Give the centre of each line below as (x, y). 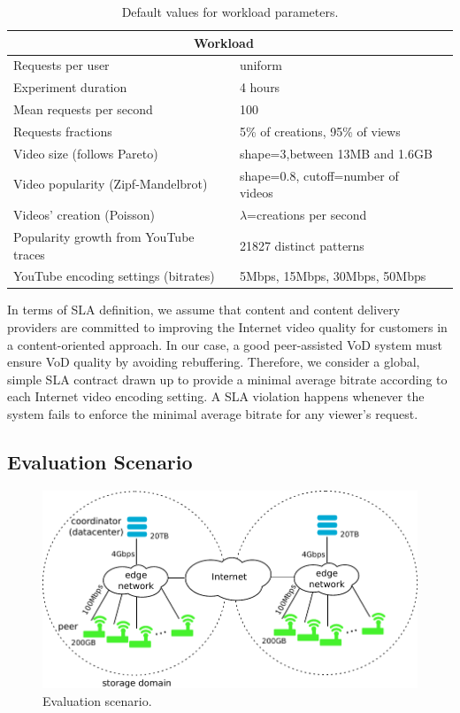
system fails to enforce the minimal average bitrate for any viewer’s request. (213, 414)
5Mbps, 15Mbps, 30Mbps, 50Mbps (333, 276)
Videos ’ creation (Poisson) (84, 215)
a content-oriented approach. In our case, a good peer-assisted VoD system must (225, 344)
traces (29, 254)
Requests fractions (63, 131)
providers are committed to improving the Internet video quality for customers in (227, 327)
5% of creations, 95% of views (320, 131)
